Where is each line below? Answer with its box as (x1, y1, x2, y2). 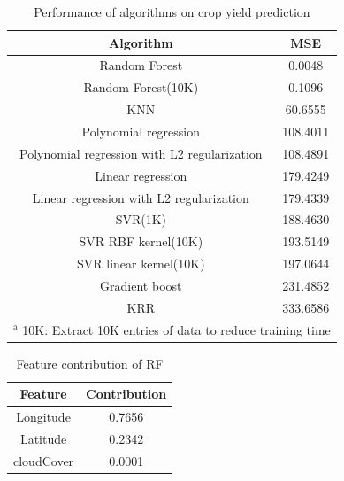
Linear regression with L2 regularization (32, 188, 249, 206)
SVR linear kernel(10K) (77, 254, 205, 273)
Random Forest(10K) (83, 78, 199, 97)
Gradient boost (100, 275, 182, 294)
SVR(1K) (115, 210, 166, 229)
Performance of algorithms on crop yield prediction (34, 3, 310, 20)
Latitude (19, 429, 67, 447)
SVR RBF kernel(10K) (79, 232, 203, 251)
